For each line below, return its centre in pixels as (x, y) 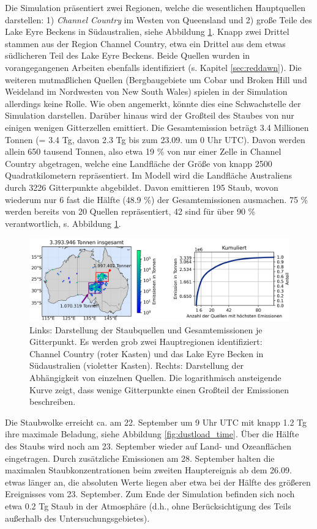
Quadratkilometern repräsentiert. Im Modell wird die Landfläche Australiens (148, 175)
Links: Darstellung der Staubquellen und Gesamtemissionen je (146, 329)
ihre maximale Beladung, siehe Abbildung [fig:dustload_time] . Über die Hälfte (152, 434)
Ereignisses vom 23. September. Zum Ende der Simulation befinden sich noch (150, 494)
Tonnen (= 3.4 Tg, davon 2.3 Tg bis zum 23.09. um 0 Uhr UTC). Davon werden (155, 139)
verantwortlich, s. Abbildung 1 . (63, 223)
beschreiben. (53, 401)
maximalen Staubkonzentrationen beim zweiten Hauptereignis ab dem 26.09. (148, 470)
